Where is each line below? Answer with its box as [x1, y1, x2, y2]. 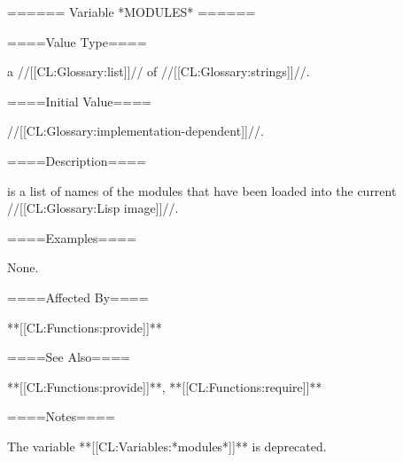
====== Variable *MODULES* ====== [7, 3, 256, 20]
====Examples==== [7, 228, 137, 247]
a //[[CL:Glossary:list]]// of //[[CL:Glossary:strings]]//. [7, 62, 310, 81]
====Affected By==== [7, 287, 149, 306]
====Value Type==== [7, 32, 147, 51]
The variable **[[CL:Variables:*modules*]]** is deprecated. [7, 436, 327, 455]
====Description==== [7, 151, 147, 169]
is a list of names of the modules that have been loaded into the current [7, 181, 397, 200]
